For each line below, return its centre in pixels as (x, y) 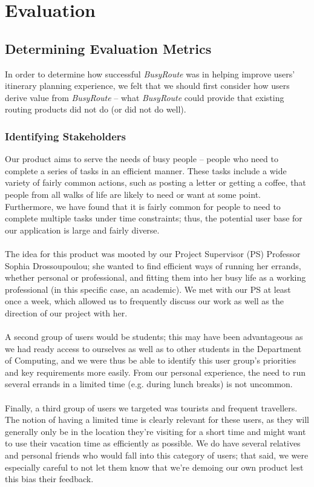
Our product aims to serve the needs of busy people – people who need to (142, 159)
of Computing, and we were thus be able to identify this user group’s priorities (151, 360)
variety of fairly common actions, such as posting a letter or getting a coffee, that (155, 182)
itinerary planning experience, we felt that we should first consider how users (147, 86)
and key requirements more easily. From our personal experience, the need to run (155, 372)
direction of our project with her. (66, 312)
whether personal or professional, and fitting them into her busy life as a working (155, 277)
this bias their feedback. (49, 479)
